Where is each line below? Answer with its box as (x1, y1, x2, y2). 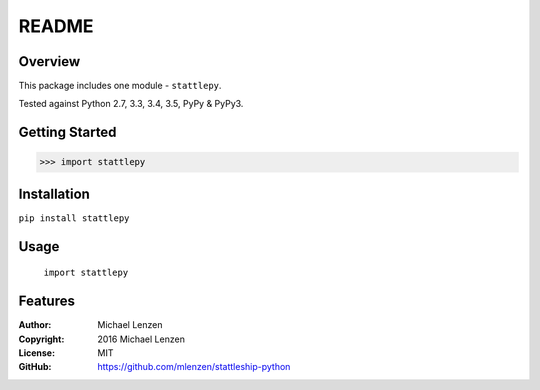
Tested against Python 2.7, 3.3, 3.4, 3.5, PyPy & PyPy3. (18, 98, 244, 110)
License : (18, 347, 55, 359)
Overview (18, 53, 81, 70)
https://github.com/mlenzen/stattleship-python (97, 361, 291, 373)
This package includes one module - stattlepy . (18, 80, 222, 92)
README (18, 15, 94, 37)
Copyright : (18, 333, 65, 345)
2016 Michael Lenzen (97, 333, 185, 345)
